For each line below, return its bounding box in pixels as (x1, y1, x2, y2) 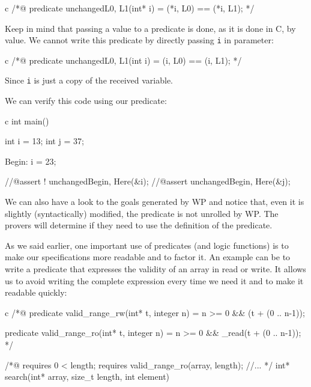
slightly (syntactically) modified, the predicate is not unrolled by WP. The (5, 207, 279, 219)
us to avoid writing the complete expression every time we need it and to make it (5, 274, 304, 287)
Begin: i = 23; (5, 154, 56, 167)
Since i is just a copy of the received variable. (5, 74, 173, 87)
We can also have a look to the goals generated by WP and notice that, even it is (5, 195, 304, 208)
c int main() (5, 114, 49, 127)
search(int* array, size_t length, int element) (5, 370, 170, 383)
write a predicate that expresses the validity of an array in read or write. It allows (5, 263, 306, 275)
